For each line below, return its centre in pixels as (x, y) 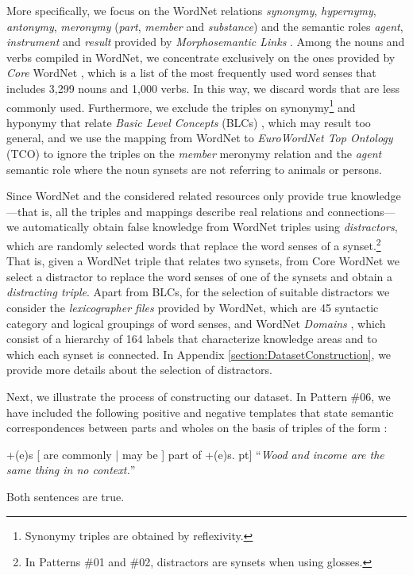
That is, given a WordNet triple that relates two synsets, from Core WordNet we (203, 261)
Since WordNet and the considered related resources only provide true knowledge (204, 196)
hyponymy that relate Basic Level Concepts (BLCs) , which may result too (189, 122)
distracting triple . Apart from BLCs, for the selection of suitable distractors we (198, 292)
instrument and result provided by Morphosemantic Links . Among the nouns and (206, 42)
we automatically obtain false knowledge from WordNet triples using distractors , (202, 227)
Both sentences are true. (66, 496)
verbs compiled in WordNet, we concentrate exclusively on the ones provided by (201, 57)
